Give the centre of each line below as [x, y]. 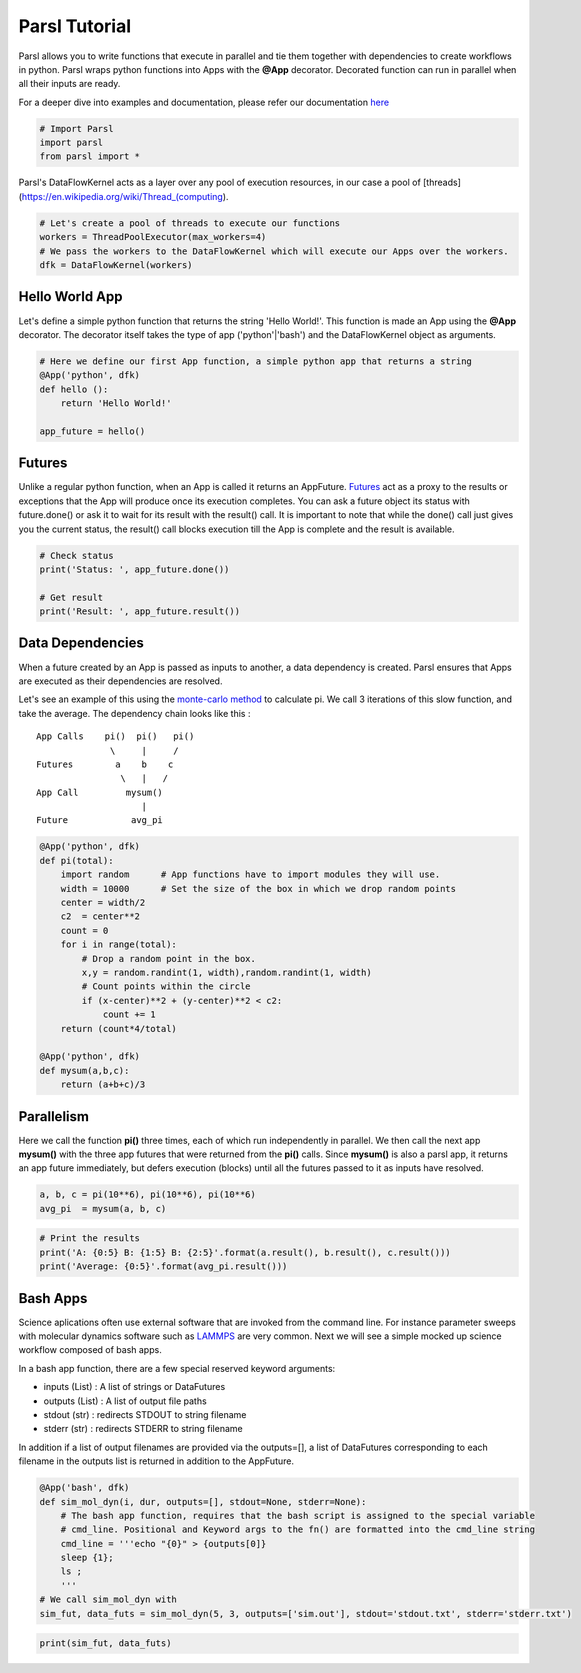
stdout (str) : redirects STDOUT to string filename [145, 1414]
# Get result [71, 597]
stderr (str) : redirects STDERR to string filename [143, 1429]
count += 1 [129, 1014]
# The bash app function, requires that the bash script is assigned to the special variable [297, 1515]
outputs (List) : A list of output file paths [125, 1401]
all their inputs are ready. [69, 84]
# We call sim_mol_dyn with [108, 1599]
